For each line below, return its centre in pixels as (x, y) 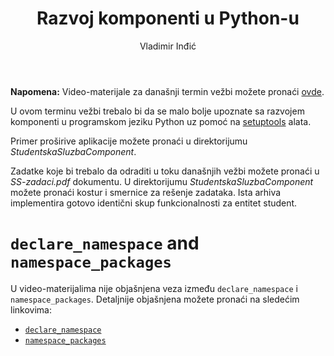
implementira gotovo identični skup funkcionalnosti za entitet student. (154, 203)
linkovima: (31, 309)
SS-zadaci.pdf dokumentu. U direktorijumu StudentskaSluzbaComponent (162, 181)
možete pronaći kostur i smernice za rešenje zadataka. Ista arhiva (146, 192)
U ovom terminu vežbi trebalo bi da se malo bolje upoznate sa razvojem (157, 111)
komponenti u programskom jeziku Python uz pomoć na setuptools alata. (161, 121)
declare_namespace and (105, 243)
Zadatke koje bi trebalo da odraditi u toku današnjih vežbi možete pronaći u (165, 171)
